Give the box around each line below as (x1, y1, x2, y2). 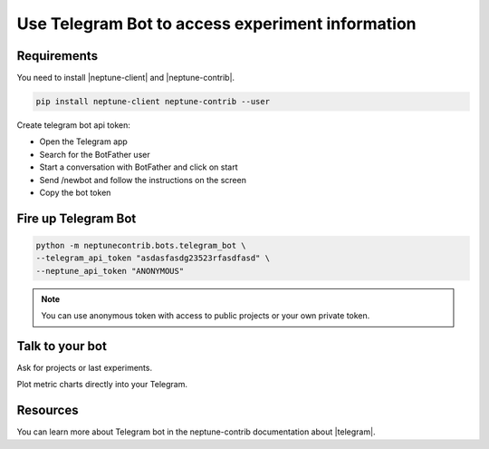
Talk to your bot (16, 338, 108, 354)
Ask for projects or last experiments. (16, 363, 153, 374)
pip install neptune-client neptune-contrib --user (35, 96, 271, 107)
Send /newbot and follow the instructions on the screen (39, 174, 246, 185)
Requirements (16, 48, 99, 63)
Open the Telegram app (39, 136, 129, 147)
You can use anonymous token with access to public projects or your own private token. (41, 310, 370, 321)
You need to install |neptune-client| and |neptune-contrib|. (16, 73, 235, 83)
